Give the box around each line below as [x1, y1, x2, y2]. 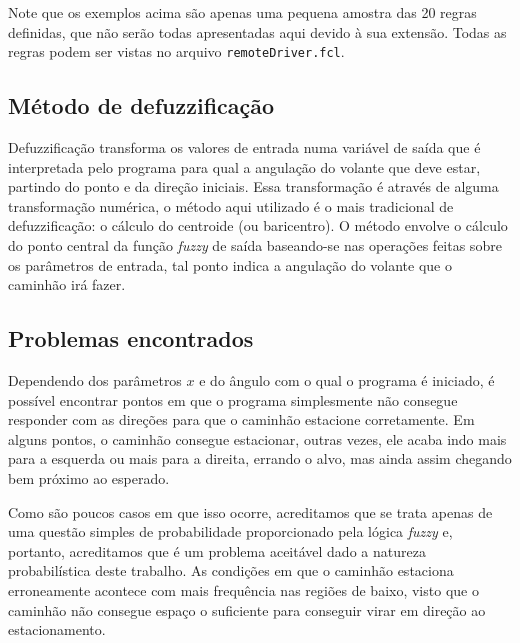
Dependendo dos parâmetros [8, 370, 182, 390]
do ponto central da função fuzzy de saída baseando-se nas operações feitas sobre [8, 235, 502, 256]
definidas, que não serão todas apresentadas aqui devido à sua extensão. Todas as [8, 21, 507, 42]
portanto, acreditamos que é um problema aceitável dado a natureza [8, 540, 426, 561]
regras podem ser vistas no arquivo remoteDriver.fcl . [8, 41, 345, 62]
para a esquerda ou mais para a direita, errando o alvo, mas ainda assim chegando [8, 448, 512, 469]
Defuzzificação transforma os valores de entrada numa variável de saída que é [8, 137, 481, 158]
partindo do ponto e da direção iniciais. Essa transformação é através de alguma [8, 176, 499, 197]
